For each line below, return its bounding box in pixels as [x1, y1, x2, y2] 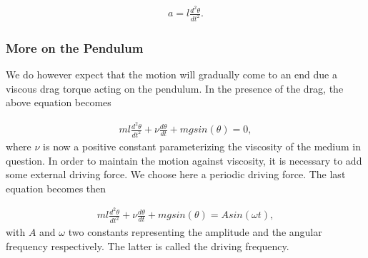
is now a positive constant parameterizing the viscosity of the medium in [43, 138, 362, 153]
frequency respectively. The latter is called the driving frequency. [6, 238, 289, 253]
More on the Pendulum [6, 38, 144, 56]
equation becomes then [6, 180, 106, 195]
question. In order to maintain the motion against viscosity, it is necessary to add [6, 153, 362, 167]
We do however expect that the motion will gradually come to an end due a [6, 67, 338, 82]
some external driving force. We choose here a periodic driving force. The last [6, 167, 346, 182]
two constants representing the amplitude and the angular [68, 225, 322, 239]
